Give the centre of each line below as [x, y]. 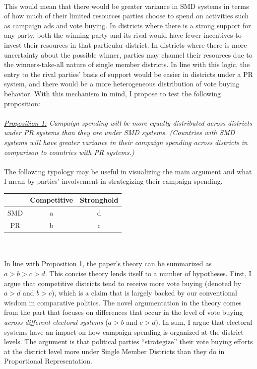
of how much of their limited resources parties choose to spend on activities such [126, 16]
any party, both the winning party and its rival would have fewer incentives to [123, 35]
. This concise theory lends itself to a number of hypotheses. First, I [148, 273]
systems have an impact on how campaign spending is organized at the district [124, 332]
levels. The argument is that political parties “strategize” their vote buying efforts [128, 341]
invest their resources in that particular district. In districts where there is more [126, 44]
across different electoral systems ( [56, 322]
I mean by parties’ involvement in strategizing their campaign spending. [113, 181]
